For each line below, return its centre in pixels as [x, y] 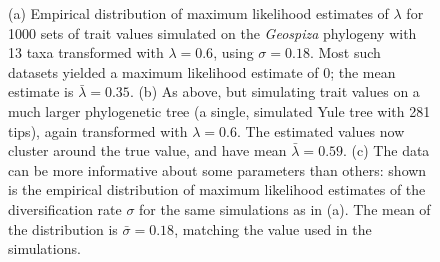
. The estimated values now [320, 130]
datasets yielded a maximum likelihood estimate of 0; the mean [202, 71]
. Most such [345, 52]
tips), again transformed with [98, 130]
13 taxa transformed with [86, 52]
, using [233, 52]
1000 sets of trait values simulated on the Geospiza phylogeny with [212, 32]
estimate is [41, 91]
